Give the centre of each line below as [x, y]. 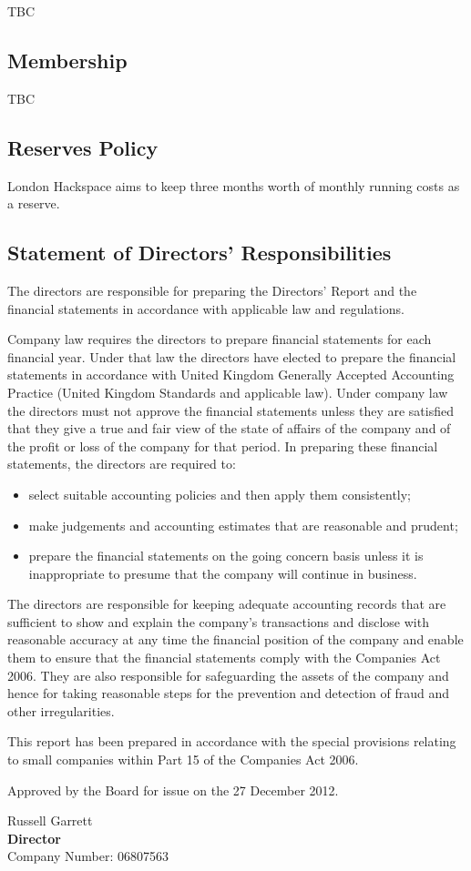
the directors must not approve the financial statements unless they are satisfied [230, 410]
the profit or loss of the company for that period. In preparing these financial [223, 446]
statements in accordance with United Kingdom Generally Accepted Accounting [231, 375]
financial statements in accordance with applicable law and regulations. [206, 308]
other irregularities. [61, 710]
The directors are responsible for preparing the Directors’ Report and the [212, 290]
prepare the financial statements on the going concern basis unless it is [226, 556]
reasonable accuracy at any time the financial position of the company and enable [235, 639]
